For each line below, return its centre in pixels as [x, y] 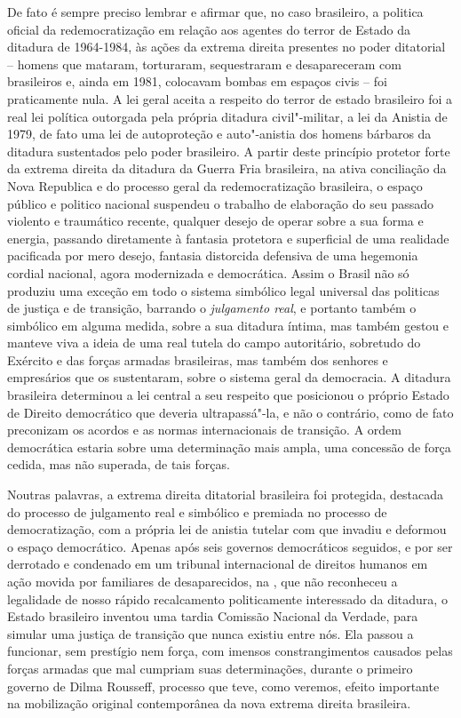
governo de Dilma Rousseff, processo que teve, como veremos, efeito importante [223, 686]
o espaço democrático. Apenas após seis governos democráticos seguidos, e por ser [230, 546]
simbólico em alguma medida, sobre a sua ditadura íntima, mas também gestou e [228, 325]
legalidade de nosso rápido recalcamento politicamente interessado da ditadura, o [227, 598]
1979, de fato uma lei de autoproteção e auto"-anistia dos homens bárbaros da [219, 134]
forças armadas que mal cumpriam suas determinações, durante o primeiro [210, 668]
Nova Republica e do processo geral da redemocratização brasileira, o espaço [215, 185]
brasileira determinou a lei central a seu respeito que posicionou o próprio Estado [228, 395]
